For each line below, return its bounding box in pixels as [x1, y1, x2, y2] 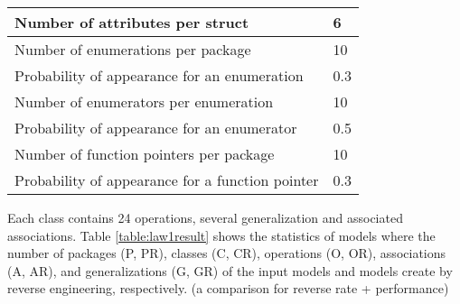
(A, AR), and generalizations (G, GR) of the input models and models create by [7, 261, 453, 280]
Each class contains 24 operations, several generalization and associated [7, 208, 403, 226]
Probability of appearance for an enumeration [14, 65, 304, 86]
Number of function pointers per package [14, 143, 275, 164]
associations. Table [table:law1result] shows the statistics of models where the [7, 226, 436, 244]
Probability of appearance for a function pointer [14, 170, 319, 190]
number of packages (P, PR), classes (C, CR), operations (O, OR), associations [7, 244, 446, 263]
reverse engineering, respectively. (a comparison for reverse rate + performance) [7, 279, 449, 298]
